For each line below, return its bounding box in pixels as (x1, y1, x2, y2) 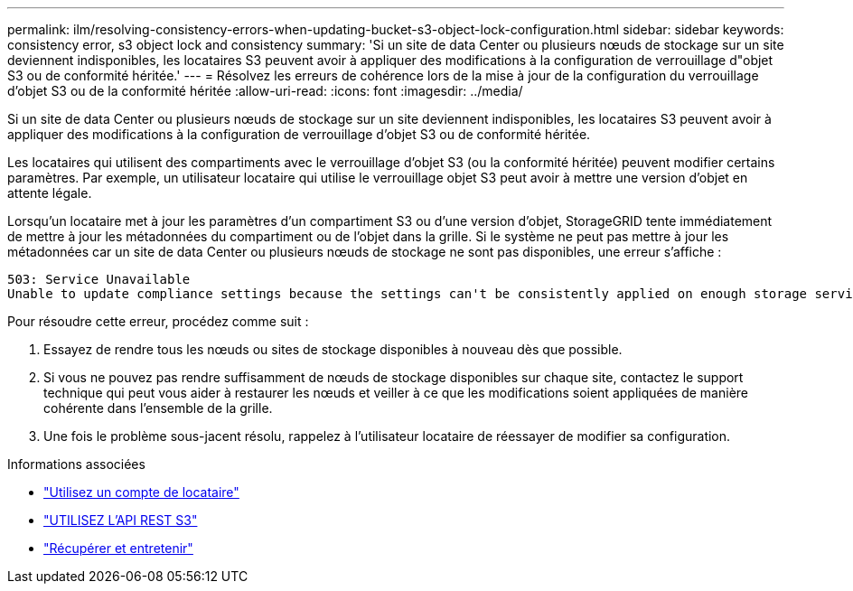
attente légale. (7, 185, 92, 201)
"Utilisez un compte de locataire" (43, 484, 239, 500)
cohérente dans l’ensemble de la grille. (43, 400, 273, 416)
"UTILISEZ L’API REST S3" (43, 512, 198, 528)
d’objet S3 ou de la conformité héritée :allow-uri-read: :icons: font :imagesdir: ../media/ (7, 83, 523, 98)
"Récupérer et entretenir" (43, 540, 193, 556)
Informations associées (7, 456, 145, 472)
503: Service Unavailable (7, 272, 191, 286)
